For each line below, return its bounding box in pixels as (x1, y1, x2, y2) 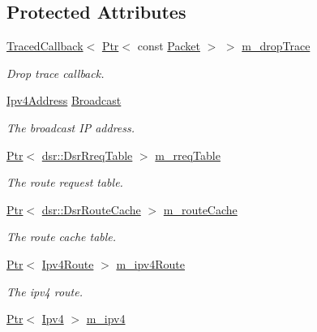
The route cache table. (6, 228, 117, 245)
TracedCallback (6, 37, 84, 54)
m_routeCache (163, 200, 238, 218)
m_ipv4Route (116, 255, 185, 272)
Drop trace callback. (6, 64, 105, 81)
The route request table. (6, 174, 123, 191)
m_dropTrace (242, 37, 311, 54)
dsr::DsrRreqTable (41, 146, 133, 163)
